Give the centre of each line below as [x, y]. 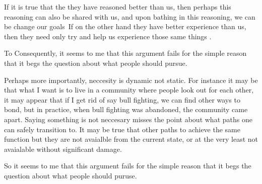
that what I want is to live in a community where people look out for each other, [129, 90]
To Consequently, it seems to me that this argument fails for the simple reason [125, 53]
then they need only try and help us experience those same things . [108, 36]
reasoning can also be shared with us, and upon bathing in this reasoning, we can [130, 16]
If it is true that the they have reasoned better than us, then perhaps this [118, 7]
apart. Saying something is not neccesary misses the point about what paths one [128, 119]
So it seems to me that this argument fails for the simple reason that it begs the [128, 166]
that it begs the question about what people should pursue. [96, 63]
